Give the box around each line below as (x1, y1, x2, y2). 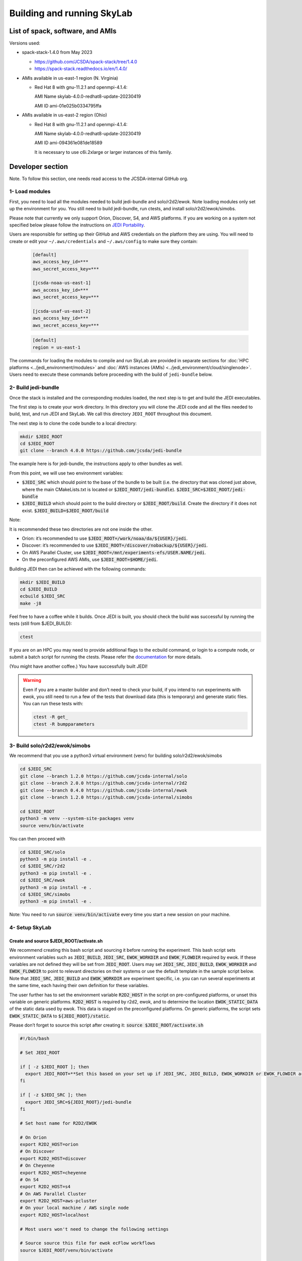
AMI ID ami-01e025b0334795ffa (34, 102, 102, 108)
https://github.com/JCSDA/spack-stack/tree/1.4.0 (34, 59, 137, 65)
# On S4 (20, 1177, 39, 1182)
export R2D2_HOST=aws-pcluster (20, 1198, 98, 1204)
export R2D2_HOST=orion (20, 1141, 79, 1147)
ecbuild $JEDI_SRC (20, 593, 65, 599)
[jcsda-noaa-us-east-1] (32, 280, 92, 286)
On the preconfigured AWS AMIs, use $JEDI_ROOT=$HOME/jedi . (22, 556, 158, 562)
